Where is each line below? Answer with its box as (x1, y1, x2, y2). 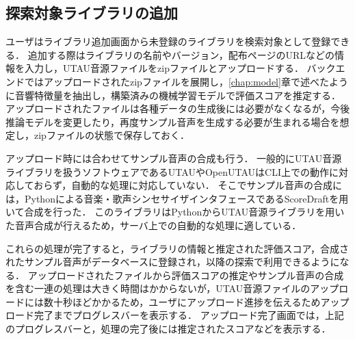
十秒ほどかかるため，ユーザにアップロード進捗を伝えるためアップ (53, 294, 350, 309)
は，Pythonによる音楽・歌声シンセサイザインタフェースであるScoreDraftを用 (5, 191, 349, 205)
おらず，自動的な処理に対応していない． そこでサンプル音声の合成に (34, 178, 342, 192)
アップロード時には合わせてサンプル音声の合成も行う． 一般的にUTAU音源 (5, 151, 342, 165)
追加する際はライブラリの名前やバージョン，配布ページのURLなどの (27, 47, 334, 62)
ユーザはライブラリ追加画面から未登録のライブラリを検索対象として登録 (5, 34, 331, 49)
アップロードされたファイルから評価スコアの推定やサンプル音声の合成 (27, 267, 344, 282)
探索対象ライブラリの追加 (5, 2, 178, 23)
